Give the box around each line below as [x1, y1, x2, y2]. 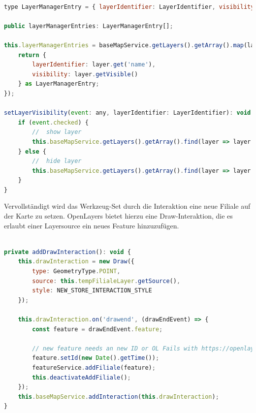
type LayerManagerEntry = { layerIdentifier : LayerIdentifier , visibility [4, 3, 255, 10]
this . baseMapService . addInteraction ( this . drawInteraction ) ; [18, 393, 219, 400]
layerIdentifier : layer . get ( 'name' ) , [32, 61, 156, 68]
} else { [18, 148, 46, 155]
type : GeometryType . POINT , [32, 268, 121, 275]
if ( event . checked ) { [18, 119, 89, 126]
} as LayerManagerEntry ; [18, 80, 99, 88]
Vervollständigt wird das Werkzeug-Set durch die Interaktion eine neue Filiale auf [4, 201, 251, 211]
